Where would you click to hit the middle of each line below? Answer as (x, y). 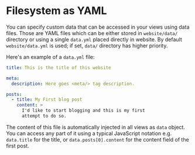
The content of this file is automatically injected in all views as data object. (96, 127)
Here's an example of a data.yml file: (50, 57)
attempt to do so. (44, 116)
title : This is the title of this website (59, 68)
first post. (18, 146)
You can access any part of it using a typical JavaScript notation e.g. (89, 133)
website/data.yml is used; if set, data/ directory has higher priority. (87, 46)
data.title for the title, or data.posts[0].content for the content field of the (97, 139)
